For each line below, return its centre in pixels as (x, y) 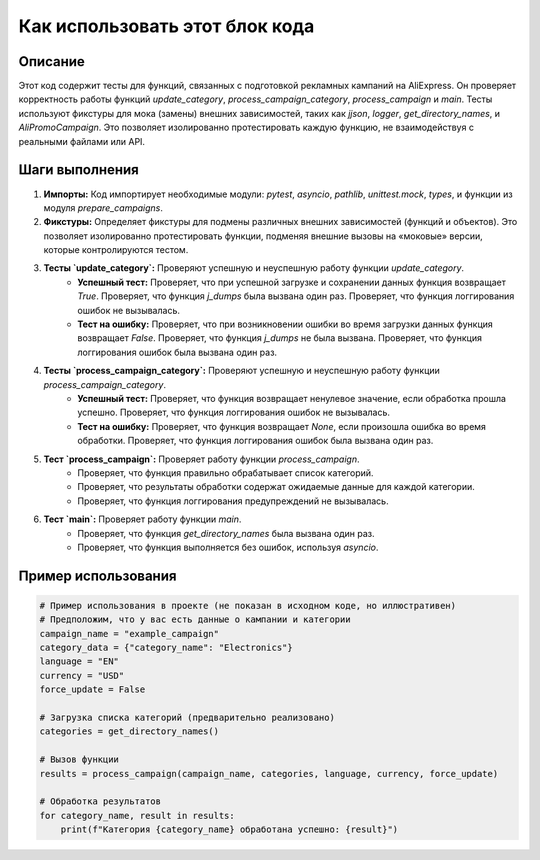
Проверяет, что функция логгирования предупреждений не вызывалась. (233, 501)
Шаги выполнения (78, 170)
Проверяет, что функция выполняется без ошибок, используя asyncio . (228, 547)
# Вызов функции (79, 759)
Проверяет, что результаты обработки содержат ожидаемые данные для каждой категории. (276, 487)
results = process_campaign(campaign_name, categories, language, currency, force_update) (269, 773)
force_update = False (92, 689)
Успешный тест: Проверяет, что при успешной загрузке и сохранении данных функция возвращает (292, 282)
